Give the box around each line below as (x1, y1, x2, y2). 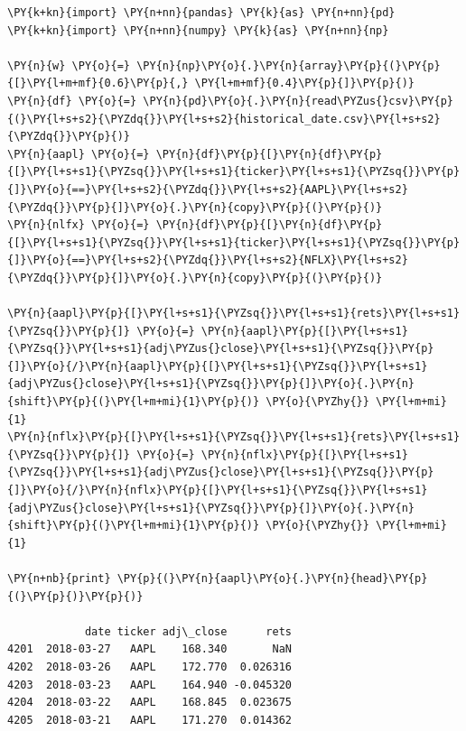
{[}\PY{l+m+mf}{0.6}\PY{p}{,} (7, 77, 189, 90)
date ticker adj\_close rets (84, 625, 292, 638)
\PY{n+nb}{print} (7, 572, 111, 585)
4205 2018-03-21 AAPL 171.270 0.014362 (7, 713, 292, 726)
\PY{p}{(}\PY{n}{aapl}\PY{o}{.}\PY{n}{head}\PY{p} (116, 572, 428, 585)
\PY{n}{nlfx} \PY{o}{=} (7, 218, 150, 232)
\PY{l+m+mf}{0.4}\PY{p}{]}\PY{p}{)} (194, 77, 415, 90)
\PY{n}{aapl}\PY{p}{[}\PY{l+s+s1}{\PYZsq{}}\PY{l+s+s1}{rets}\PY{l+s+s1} (7, 307, 461, 320)
